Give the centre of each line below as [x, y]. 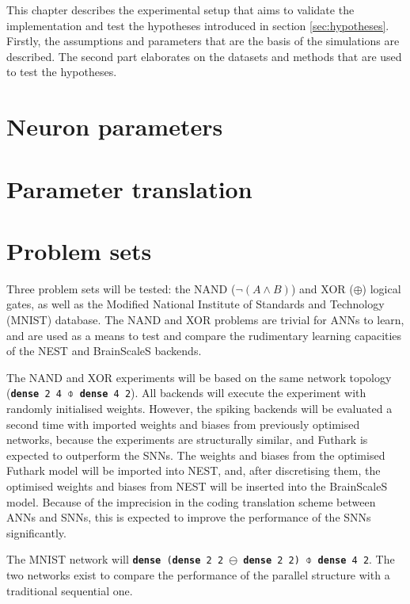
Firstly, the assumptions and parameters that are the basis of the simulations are [203, 41]
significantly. [36, 532]
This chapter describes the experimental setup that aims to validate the [180, 10]
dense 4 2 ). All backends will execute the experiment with [223, 393]
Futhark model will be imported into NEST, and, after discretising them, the [194, 470]
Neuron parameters [115, 126]
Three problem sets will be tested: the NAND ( [121, 288]
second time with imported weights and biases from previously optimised [183, 424]
